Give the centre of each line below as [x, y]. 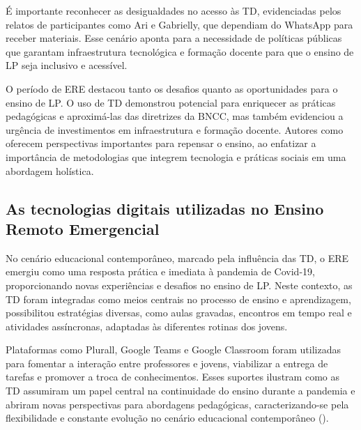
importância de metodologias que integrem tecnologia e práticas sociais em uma [176, 156]
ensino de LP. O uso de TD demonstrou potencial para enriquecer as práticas [171, 102]
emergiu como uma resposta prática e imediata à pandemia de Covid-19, [160, 271]
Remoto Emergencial [83, 228]
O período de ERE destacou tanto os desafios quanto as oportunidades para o [172, 88]
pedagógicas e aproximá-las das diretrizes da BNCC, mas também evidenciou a [175, 116]
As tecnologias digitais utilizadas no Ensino [165, 208]
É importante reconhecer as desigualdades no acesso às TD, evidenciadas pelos [174, 10]
